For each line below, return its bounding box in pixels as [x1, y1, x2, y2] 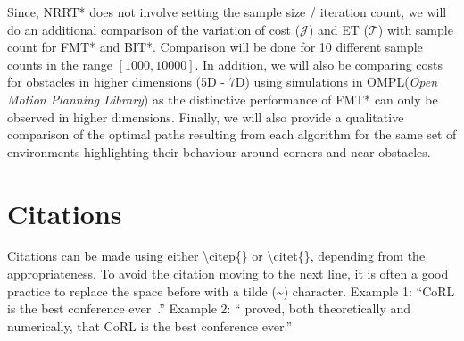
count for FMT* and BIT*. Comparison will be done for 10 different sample [7, 37, 423, 56]
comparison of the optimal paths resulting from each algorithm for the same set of [7, 125, 457, 144]
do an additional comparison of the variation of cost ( [7, 20, 301, 38]
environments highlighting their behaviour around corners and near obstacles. [7, 142, 431, 161]
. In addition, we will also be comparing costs [195, 54, 443, 73]
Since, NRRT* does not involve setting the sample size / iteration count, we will [7, 3, 447, 21]
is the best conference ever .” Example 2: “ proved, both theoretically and [7, 299, 411, 318]
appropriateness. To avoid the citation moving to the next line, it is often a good [7, 264, 449, 283]
